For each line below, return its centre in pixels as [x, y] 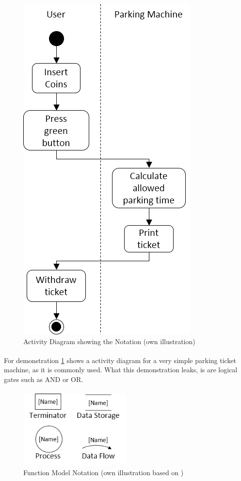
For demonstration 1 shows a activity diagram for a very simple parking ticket [120, 360]
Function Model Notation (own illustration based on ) [104, 473]
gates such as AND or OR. [44, 379]
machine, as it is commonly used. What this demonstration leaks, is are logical [121, 370]
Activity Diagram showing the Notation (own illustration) [109, 341]
